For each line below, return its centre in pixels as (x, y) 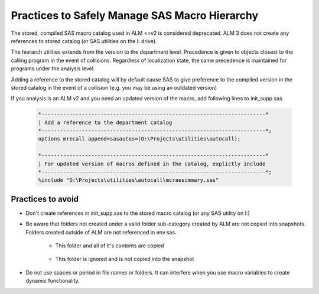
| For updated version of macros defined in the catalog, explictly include (152, 164)
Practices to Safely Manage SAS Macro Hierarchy (135, 15)
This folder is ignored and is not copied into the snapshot (125, 259)
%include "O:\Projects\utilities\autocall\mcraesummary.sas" (128, 180)
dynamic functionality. (53, 281)
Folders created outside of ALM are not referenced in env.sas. (101, 232)
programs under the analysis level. (53, 68)
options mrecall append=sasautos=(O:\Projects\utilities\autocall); (139, 139)
